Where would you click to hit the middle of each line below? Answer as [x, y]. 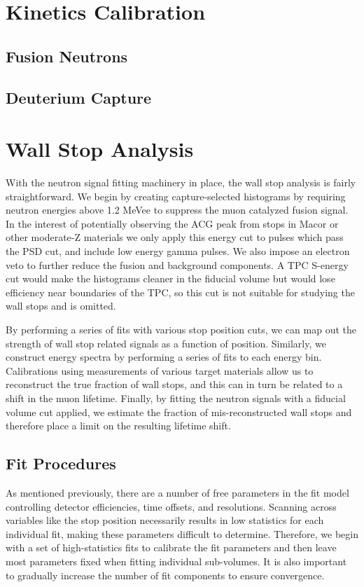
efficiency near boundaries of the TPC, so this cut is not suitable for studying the [180, 292]
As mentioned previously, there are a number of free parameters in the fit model [177, 492]
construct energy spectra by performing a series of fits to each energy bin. [164, 357]
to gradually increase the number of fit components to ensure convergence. [165, 575]
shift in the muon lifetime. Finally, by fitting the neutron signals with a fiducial [176, 398]
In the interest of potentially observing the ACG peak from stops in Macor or [172, 223]
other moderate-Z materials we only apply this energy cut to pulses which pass [175, 237]
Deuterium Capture [79, 97]
